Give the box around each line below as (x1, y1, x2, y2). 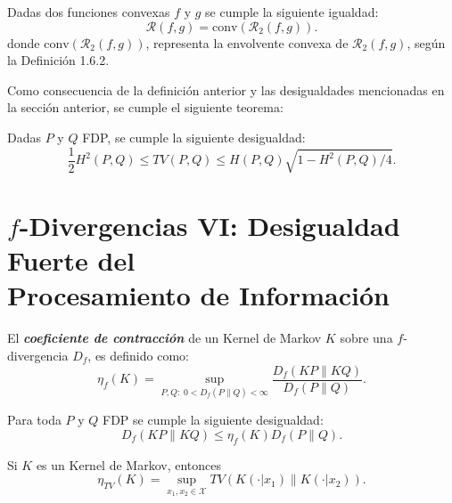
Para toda (7, 410, 62, 429)
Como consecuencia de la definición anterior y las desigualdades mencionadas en (7, 80, 445, 99)
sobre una (340, 329, 393, 347)
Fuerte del (7, 242, 136, 279)
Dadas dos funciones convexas (7, 3, 170, 20)
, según (407, 33, 446, 52)
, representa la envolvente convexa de (145, 33, 349, 52)
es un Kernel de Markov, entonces (36, 455, 221, 474)
